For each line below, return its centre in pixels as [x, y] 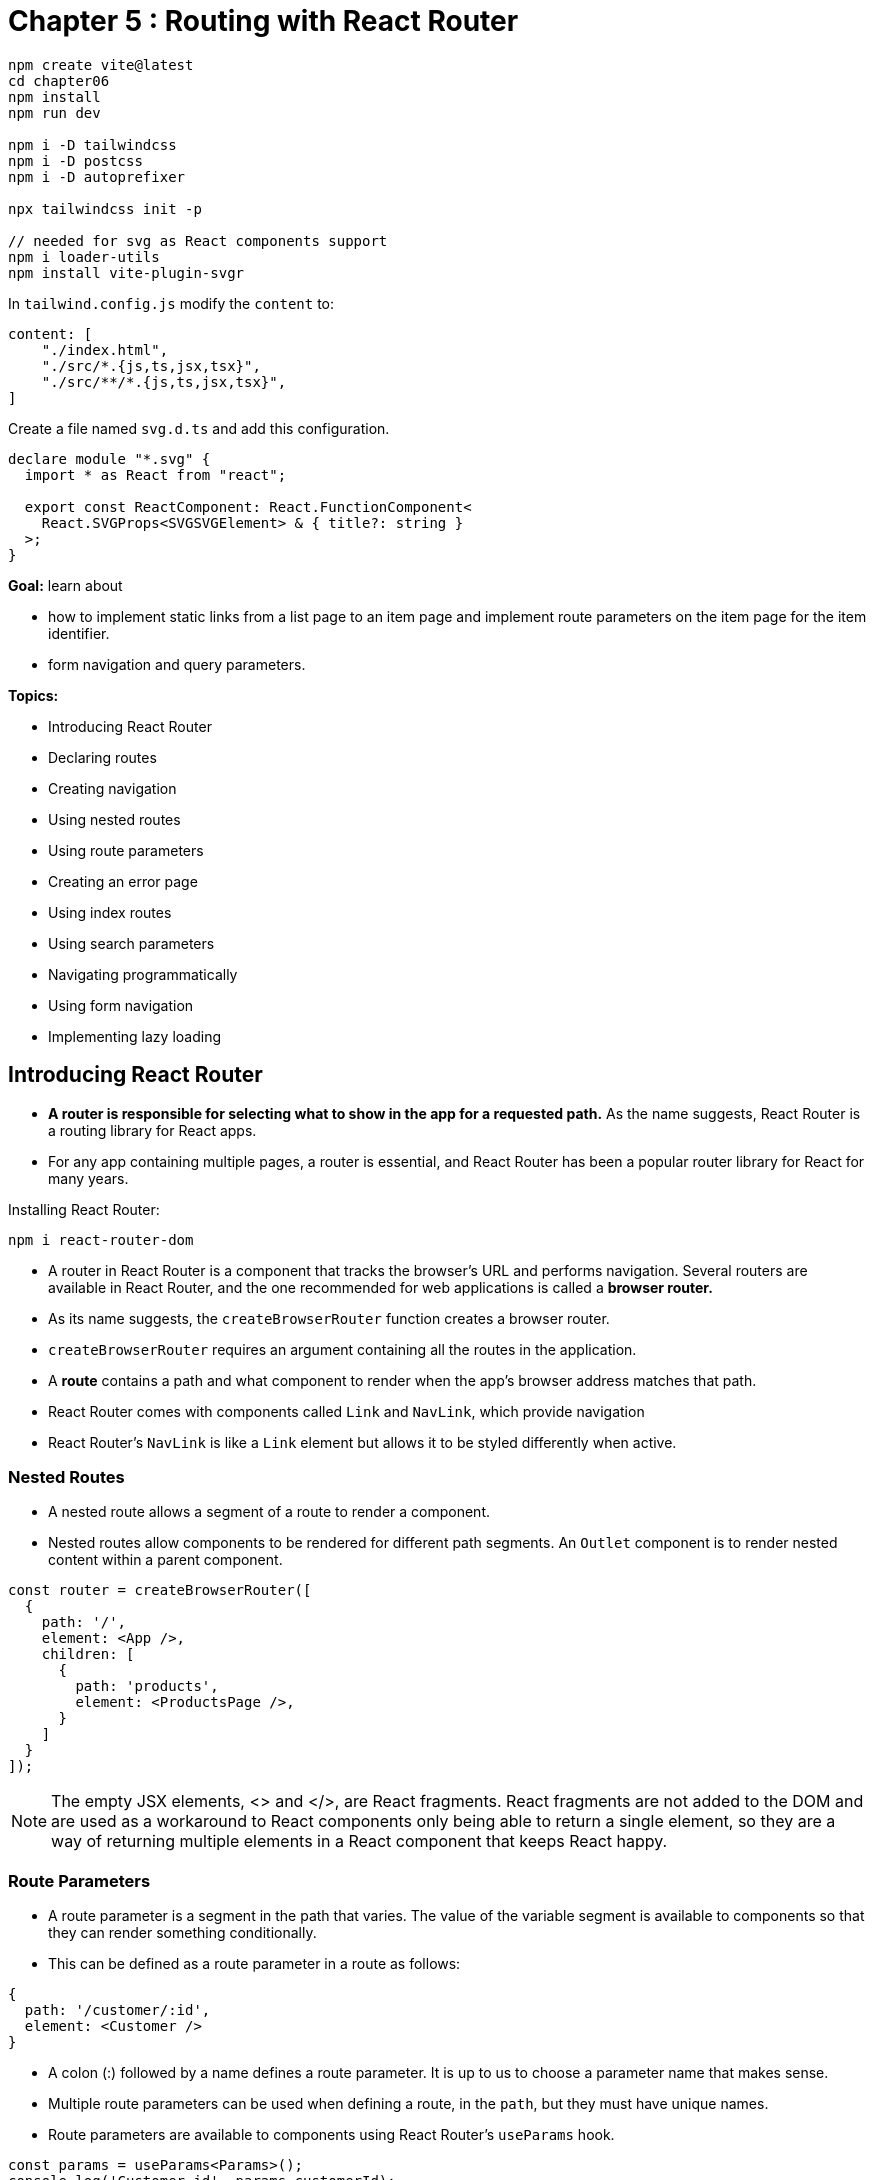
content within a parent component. [165, 1560]
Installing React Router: [84, 1209]
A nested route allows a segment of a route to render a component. [269, 1512]
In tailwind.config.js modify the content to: [171, 303]
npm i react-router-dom [101, 1239]
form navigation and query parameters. [177, 664]
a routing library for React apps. [152, 1130]
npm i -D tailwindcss [92, 144]
